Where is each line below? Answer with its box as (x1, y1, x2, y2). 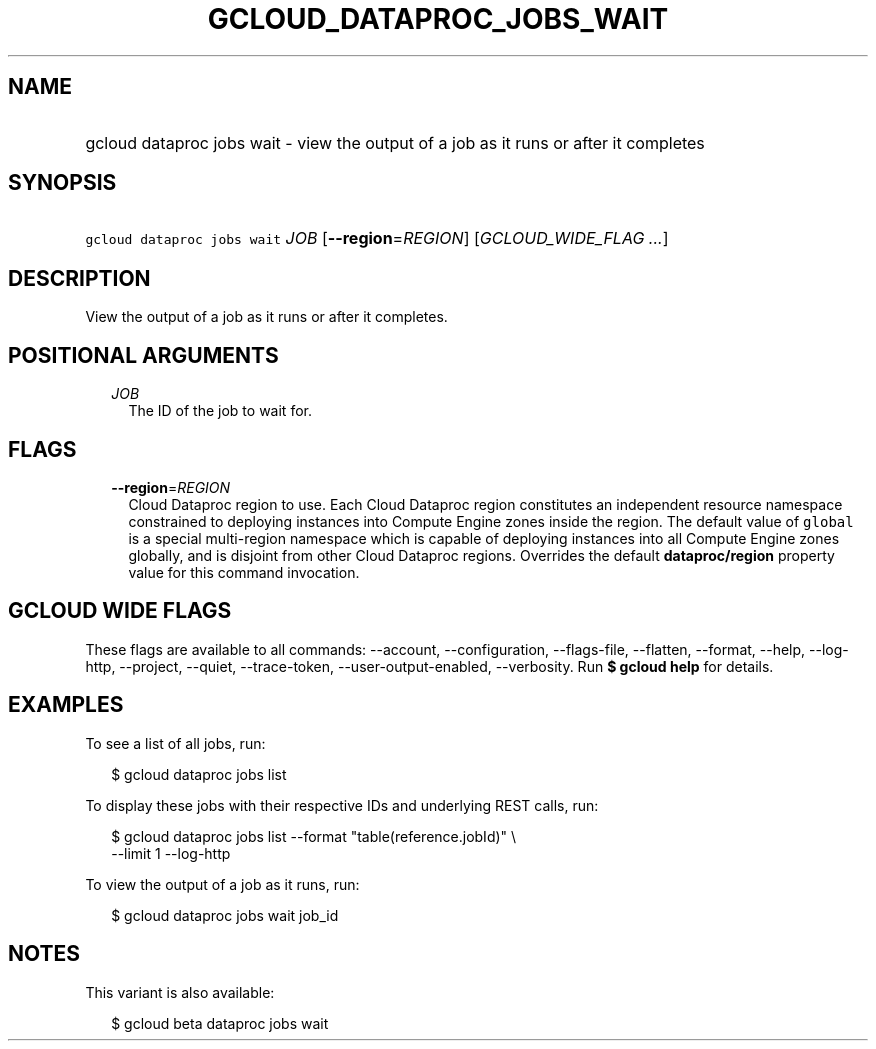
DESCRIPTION (8, 265, 151, 291)
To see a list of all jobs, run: (85, 734, 266, 752)
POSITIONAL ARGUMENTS (8, 342, 279, 368)
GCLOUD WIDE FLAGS (8, 598, 232, 624)
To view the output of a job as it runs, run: (85, 875, 360, 893)
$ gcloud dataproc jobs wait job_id (111, 906, 339, 924)
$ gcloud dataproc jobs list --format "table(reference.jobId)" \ (111, 827, 517, 845)
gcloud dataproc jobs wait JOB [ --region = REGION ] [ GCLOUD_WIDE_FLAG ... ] (85, 228, 669, 249)
